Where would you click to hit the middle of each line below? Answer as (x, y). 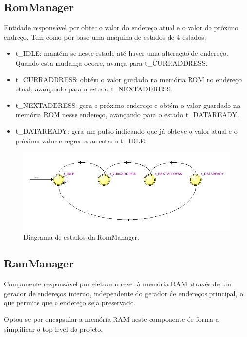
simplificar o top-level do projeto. (54, 328)
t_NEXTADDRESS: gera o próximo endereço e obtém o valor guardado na (128, 105)
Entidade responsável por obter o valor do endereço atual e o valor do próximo (121, 27)
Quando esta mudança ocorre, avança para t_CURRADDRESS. (111, 62)
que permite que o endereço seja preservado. (70, 303)
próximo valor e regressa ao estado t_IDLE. (81, 140)
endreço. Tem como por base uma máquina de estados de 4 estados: (105, 37)
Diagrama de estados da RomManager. (81, 237)
